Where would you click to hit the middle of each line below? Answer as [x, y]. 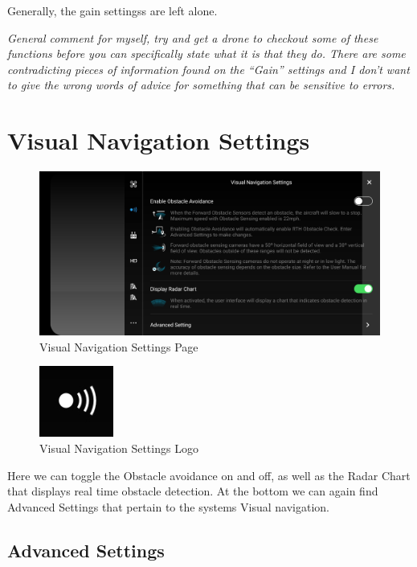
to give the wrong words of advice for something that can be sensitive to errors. [201, 85]
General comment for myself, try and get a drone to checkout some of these [193, 37]
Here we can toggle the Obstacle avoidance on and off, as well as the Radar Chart [209, 475]
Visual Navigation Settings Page [119, 346]
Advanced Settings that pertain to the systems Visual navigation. [168, 506]
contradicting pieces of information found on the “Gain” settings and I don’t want [208, 69]
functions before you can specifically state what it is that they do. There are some [206, 53]
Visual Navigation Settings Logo [119, 448]
